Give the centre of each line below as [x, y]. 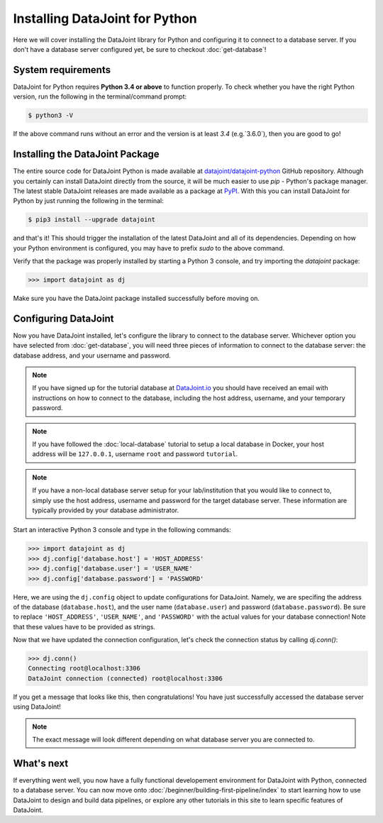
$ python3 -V [51, 116]
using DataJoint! [37, 707]
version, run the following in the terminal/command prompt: [100, 96]
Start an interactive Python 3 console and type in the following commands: [122, 530]
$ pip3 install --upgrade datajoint [92, 220]
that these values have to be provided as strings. [84, 626]
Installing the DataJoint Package [86, 154]
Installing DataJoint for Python [105, 18]
